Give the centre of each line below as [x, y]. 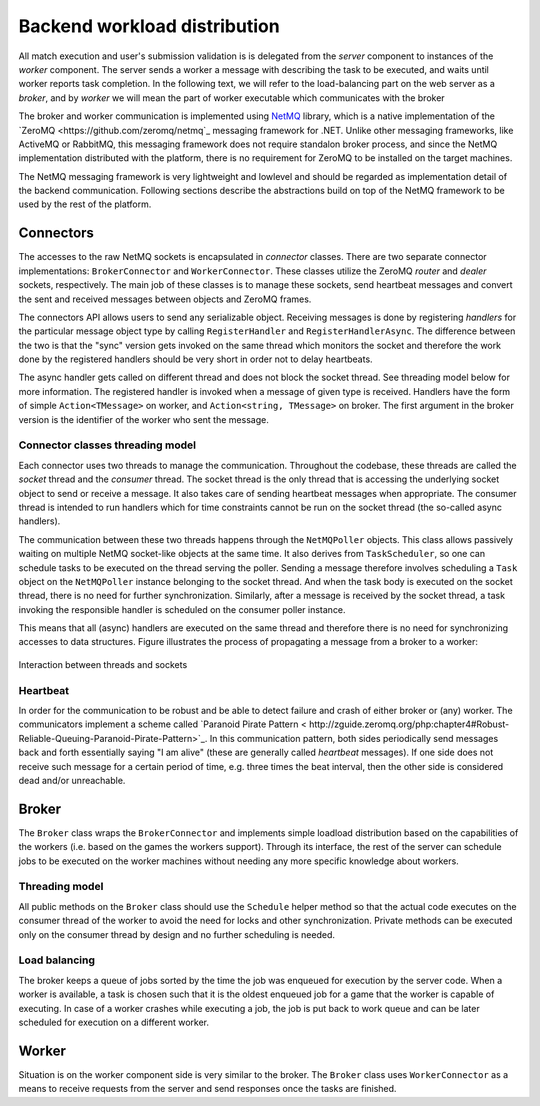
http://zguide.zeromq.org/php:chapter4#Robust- [409, 724]
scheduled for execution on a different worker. [114, 1022]
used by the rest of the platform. [85, 204]
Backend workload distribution [149, 26]
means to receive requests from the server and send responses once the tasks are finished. [207, 1089]
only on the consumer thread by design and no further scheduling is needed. [176, 934]
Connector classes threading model [107, 445]
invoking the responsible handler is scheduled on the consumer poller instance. [182, 609]
